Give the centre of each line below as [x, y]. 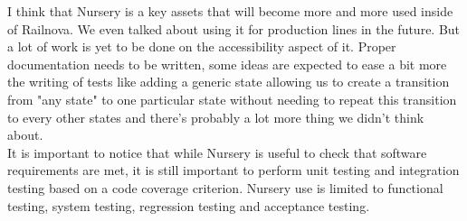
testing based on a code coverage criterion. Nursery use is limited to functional [225, 187]
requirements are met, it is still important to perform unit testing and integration [233, 170]
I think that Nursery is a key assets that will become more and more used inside [230, 11]
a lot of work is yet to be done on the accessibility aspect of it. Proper [202, 46]
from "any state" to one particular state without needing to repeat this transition [232, 99]
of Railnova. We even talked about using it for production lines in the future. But [234, 28]
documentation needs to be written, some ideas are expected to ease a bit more [227, 64]
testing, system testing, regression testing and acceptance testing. [189, 205]
